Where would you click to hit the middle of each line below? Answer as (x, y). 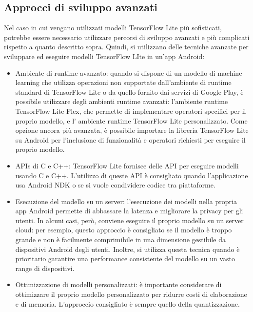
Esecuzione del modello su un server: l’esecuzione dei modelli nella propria (126, 201)
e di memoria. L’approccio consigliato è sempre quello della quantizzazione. (127, 303)
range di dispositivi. (45, 268)
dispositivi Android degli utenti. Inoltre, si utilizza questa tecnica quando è (127, 249)
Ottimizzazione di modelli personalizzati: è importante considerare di (118, 284)
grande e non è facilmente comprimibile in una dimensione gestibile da (120, 239)
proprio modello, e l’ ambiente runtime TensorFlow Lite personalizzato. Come (131, 120)
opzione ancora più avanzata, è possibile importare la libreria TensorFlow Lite (132, 130)
